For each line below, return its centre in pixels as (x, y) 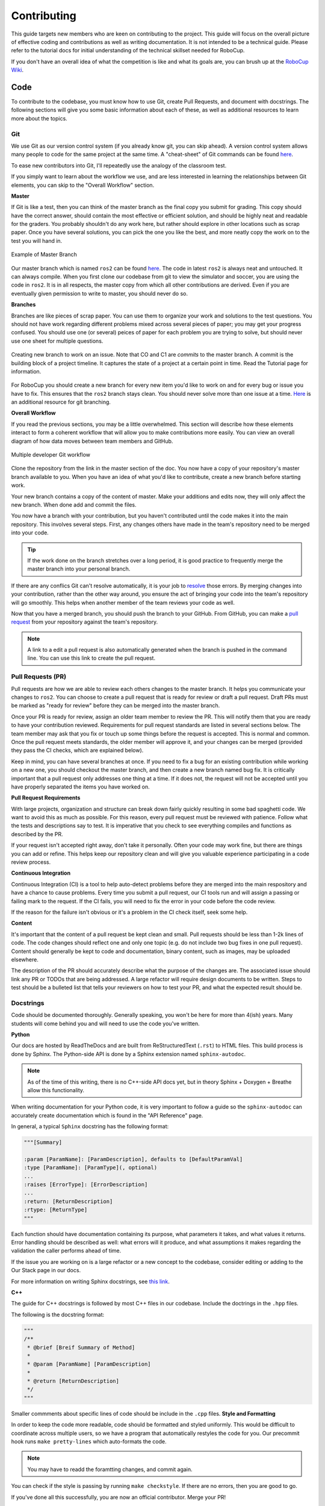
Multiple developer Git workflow (51, 455)
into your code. (30, 533)
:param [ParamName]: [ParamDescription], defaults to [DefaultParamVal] (133, 1159)
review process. (31, 862)
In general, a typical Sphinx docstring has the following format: (90, 1126)
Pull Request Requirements (46, 798)
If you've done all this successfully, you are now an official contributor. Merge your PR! (119, 1497)
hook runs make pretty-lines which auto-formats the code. (89, 1442)
